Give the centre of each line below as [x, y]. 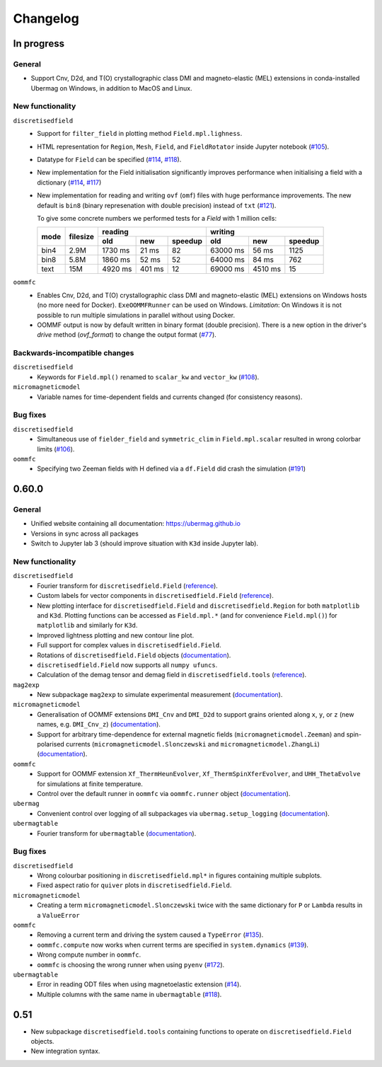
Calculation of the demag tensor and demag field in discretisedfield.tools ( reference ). [172, 675]
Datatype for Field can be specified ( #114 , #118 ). [109, 160]
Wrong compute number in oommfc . [89, 954]
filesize [82, 236]
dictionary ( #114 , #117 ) [69, 182]
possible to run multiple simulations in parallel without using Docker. [136, 315]
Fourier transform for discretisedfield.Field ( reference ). [128, 586]
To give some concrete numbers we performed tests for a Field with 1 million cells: [157, 218]
